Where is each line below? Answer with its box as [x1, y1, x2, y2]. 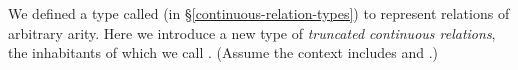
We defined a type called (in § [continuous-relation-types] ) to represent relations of [8, 3, 510, 23]
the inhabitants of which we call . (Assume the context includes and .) [8, 42, 439, 63]
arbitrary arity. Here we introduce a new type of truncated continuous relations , [8, 22, 496, 43]
